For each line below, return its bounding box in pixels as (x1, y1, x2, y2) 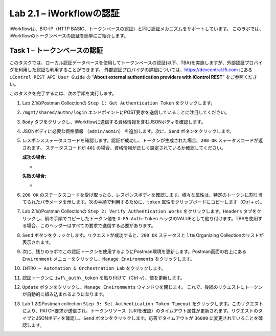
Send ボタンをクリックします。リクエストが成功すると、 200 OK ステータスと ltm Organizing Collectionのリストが (22, 232, 264, 238)
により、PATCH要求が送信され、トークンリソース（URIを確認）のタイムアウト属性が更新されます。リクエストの (22, 308, 258, 314)
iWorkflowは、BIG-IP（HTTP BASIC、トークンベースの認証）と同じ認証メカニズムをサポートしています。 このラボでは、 (9, 26, 264, 32)
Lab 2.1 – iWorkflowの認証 (9, 8, 120, 19)
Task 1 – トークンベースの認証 (9, 46, 103, 55)
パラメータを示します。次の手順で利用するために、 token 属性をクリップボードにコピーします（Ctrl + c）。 (40, 199, 265, 205)
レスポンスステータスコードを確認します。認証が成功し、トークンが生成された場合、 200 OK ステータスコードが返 (22, 137, 263, 143)
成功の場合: (22, 154, 47, 160)
